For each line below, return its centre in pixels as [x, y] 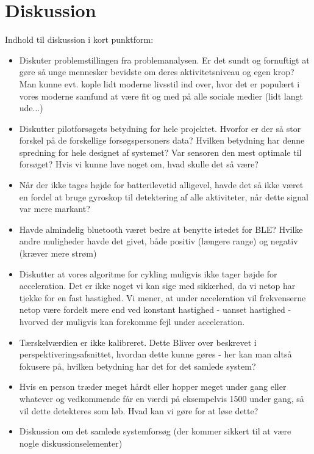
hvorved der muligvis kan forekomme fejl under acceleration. [132, 321]
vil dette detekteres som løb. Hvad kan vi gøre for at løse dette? [139, 410]
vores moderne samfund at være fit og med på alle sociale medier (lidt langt [161, 96]
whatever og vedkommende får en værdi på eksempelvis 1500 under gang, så [162, 398]
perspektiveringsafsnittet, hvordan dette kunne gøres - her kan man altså [155, 354]
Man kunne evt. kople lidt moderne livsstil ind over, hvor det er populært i [159, 83]
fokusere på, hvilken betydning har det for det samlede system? [137, 366]
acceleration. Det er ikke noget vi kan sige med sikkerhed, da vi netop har [157, 286]
